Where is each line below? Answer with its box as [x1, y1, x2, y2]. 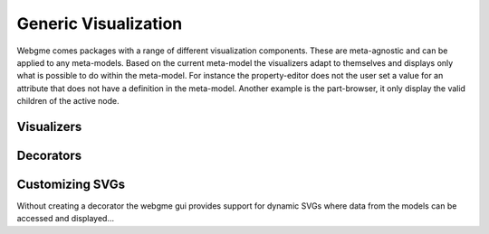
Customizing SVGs [16, 176, 126, 192]
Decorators [16, 147, 82, 163]
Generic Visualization [16, 14, 183, 33]
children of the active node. [16, 96, 120, 107]
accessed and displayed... [16, 213, 115, 224]
